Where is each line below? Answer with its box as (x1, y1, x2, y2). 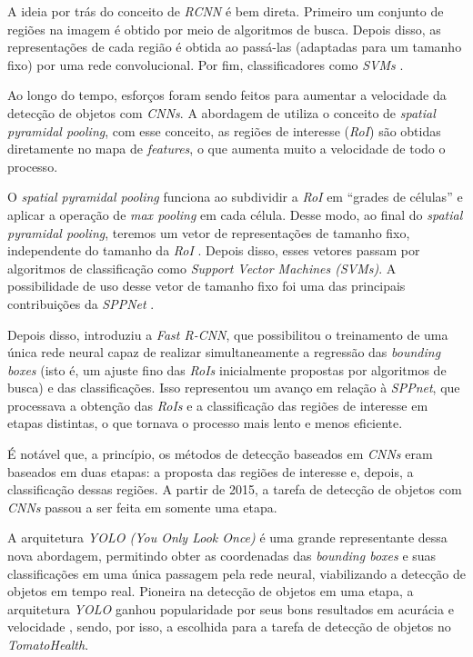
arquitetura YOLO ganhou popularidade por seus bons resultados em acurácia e (7, 599, 454, 618)
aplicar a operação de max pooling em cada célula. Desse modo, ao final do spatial (7, 204, 463, 224)
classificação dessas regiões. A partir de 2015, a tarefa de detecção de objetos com (7, 480, 462, 499)
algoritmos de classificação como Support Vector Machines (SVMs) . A (7, 258, 397, 277)
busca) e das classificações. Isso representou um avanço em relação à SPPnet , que (7, 378, 460, 397)
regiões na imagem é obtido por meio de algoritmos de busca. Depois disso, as (7, 19, 441, 38)
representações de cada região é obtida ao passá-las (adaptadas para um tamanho (7, 37, 462, 56)
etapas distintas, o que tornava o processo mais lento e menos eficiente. (7, 413, 403, 433)
